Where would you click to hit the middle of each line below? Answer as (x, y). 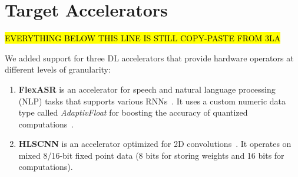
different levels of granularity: (58, 69)
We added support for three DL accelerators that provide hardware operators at (149, 58)
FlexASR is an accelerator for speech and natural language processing (147, 89)
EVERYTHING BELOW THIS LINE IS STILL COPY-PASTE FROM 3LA (143, 38)
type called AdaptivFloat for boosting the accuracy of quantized (133, 112)
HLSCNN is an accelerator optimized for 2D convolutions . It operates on (155, 144)
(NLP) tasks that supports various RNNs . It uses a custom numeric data (152, 101)
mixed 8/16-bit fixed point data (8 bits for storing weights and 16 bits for (151, 155)
